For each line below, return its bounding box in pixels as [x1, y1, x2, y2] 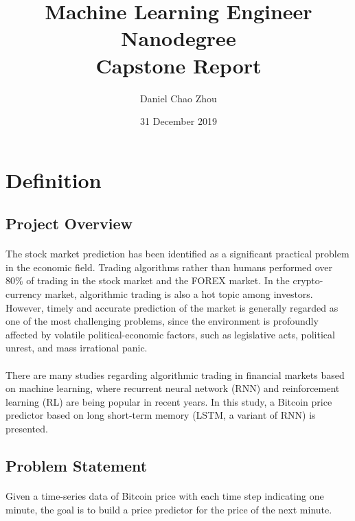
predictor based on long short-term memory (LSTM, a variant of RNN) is [5, 408, 316, 422]
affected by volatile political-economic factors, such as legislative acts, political [5, 327, 335, 341]
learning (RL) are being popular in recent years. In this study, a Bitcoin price [5, 394, 332, 408]
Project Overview [5, 213, 133, 234]
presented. [5, 421, 48, 435]
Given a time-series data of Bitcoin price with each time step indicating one [5, 488, 324, 502]
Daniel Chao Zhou [140, 91, 217, 105]
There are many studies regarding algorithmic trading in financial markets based [5, 367, 345, 382]
